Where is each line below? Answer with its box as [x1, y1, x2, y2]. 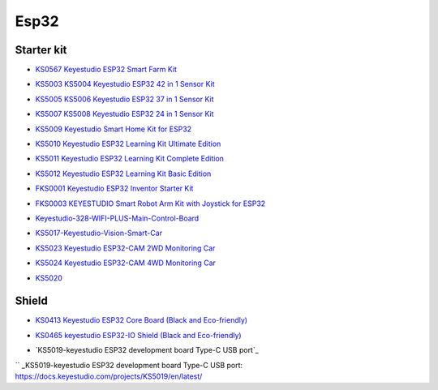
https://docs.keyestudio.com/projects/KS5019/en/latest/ [15, 371, 203, 381]
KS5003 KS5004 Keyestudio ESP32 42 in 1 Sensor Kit [35, 79, 215, 89]
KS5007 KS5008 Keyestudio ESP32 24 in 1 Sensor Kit [35, 109, 214, 119]
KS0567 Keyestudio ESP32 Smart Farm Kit [35, 65, 178, 75]
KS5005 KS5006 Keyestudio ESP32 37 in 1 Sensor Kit [35, 94, 214, 104]
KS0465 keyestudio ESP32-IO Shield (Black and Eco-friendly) [35, 330, 243, 340]
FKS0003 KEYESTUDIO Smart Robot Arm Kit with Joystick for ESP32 [35, 199, 266, 208]
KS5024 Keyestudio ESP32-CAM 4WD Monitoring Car [35, 258, 217, 268]
